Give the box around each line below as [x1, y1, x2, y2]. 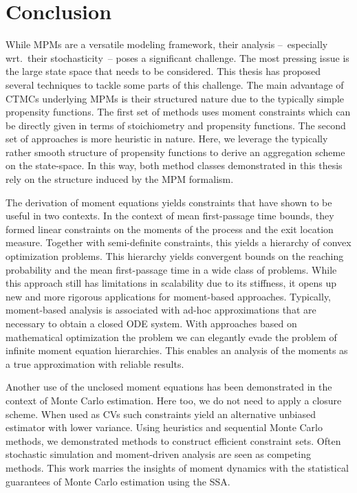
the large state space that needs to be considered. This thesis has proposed [6, 64, 321, 78]
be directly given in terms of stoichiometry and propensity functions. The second [6, 118, 346, 132]
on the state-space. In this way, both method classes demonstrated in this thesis [6, 158, 343, 173]
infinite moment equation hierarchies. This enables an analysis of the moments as [6, 343, 348, 358]
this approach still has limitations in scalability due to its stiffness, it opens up [6, 276, 337, 290]
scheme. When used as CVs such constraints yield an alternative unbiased [6, 406, 316, 421]
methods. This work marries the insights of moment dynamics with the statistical [6, 460, 349, 474]
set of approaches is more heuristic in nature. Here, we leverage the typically [6, 131, 328, 146]
